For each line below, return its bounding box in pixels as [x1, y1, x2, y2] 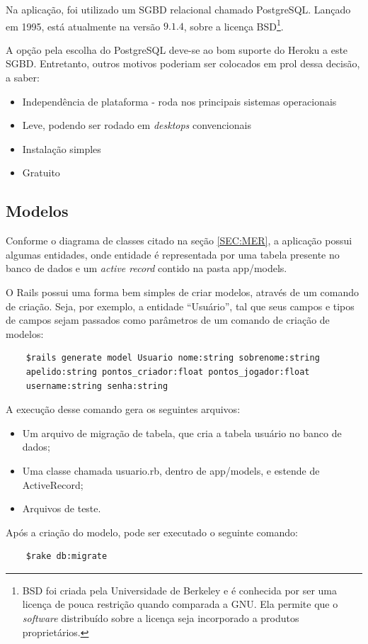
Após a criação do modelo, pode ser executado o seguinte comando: [6, 524, 298, 539]
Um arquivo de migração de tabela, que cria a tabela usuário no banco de [22, 425, 342, 440]
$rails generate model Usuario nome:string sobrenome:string [25, 353, 320, 363]
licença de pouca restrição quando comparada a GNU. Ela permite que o [22, 597, 338, 611]
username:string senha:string [25, 380, 168, 391]
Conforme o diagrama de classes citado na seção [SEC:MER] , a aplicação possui [6, 233, 352, 248]
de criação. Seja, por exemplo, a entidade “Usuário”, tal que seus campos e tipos [6, 298, 355, 313]
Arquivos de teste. [22, 501, 101, 516]
